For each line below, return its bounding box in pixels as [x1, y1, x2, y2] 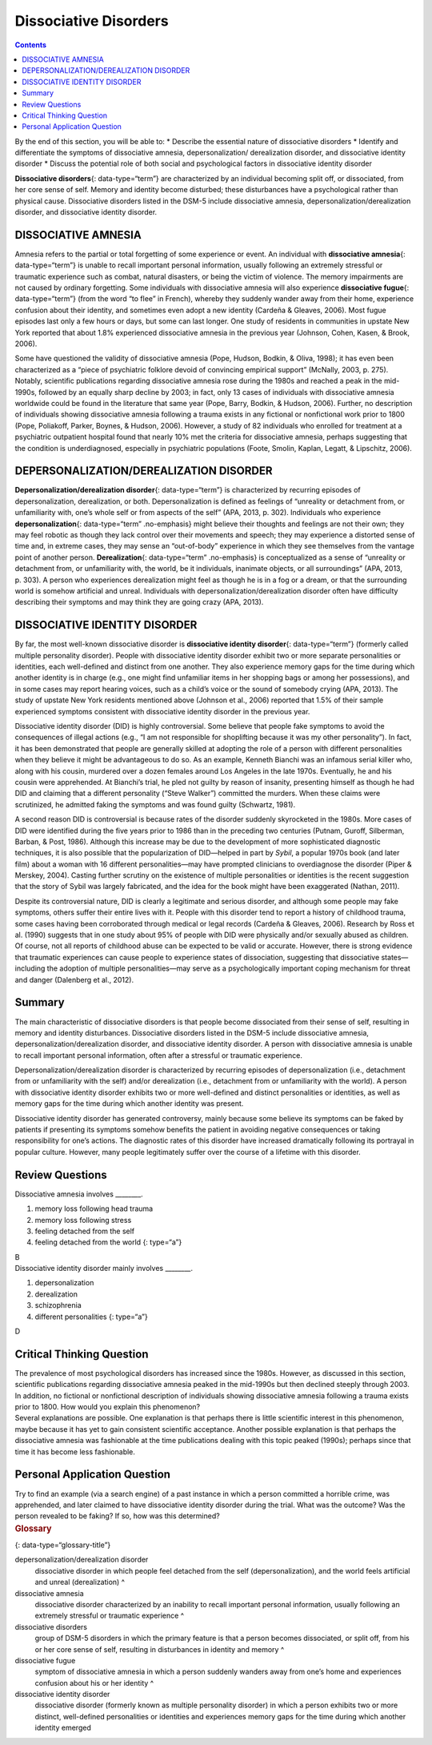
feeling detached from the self [34, 1226, 135, 1236]
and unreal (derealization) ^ [34, 1578, 126, 1587]
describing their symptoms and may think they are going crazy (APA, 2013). [14, 597, 264, 607]
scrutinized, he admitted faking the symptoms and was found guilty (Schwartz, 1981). [14, 799, 296, 809]
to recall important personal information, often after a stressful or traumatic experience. [14, 1050, 303, 1060]
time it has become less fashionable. [14, 1446, 136, 1457]
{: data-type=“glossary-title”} [14, 1540, 111, 1550]
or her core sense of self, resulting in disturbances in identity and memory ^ [34, 1644, 285, 1654]
